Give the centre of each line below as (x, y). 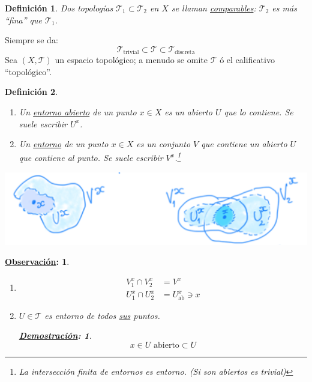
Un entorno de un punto (64, 144)
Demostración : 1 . (55, 335)
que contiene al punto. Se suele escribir (91, 158)
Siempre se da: (31, 40)
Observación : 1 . (37, 262)
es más (284, 8)
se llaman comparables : (214, 8)
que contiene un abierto (244, 144)
